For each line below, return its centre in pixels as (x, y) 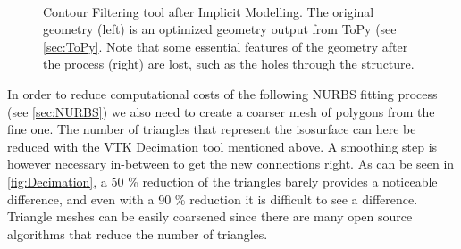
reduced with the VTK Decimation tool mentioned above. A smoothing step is (222, 146)
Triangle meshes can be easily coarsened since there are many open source (210, 216)
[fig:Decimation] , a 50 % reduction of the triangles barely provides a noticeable (222, 181)
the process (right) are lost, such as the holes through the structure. (229, 64)
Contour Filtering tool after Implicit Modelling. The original (209, 11)
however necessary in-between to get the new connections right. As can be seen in (231, 164)
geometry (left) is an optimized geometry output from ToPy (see (220, 29)
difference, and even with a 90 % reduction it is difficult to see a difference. (213, 199)
